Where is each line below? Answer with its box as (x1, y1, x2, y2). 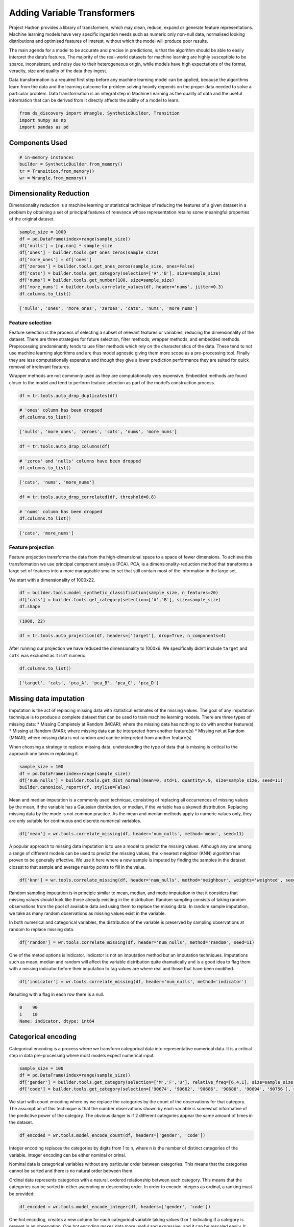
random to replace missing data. (9, 926, 74, 932)
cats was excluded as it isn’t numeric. (9, 652, 87, 658)
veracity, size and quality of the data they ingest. (9, 68, 107, 74)
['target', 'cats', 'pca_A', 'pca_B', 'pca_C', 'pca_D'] (19, 680, 159, 686)
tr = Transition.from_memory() (19, 168, 95, 174)
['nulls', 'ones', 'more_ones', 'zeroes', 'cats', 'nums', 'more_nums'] (19, 306, 198, 311)
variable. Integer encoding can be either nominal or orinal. (9, 1152, 126, 1158)
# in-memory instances (19, 155, 74, 160)
